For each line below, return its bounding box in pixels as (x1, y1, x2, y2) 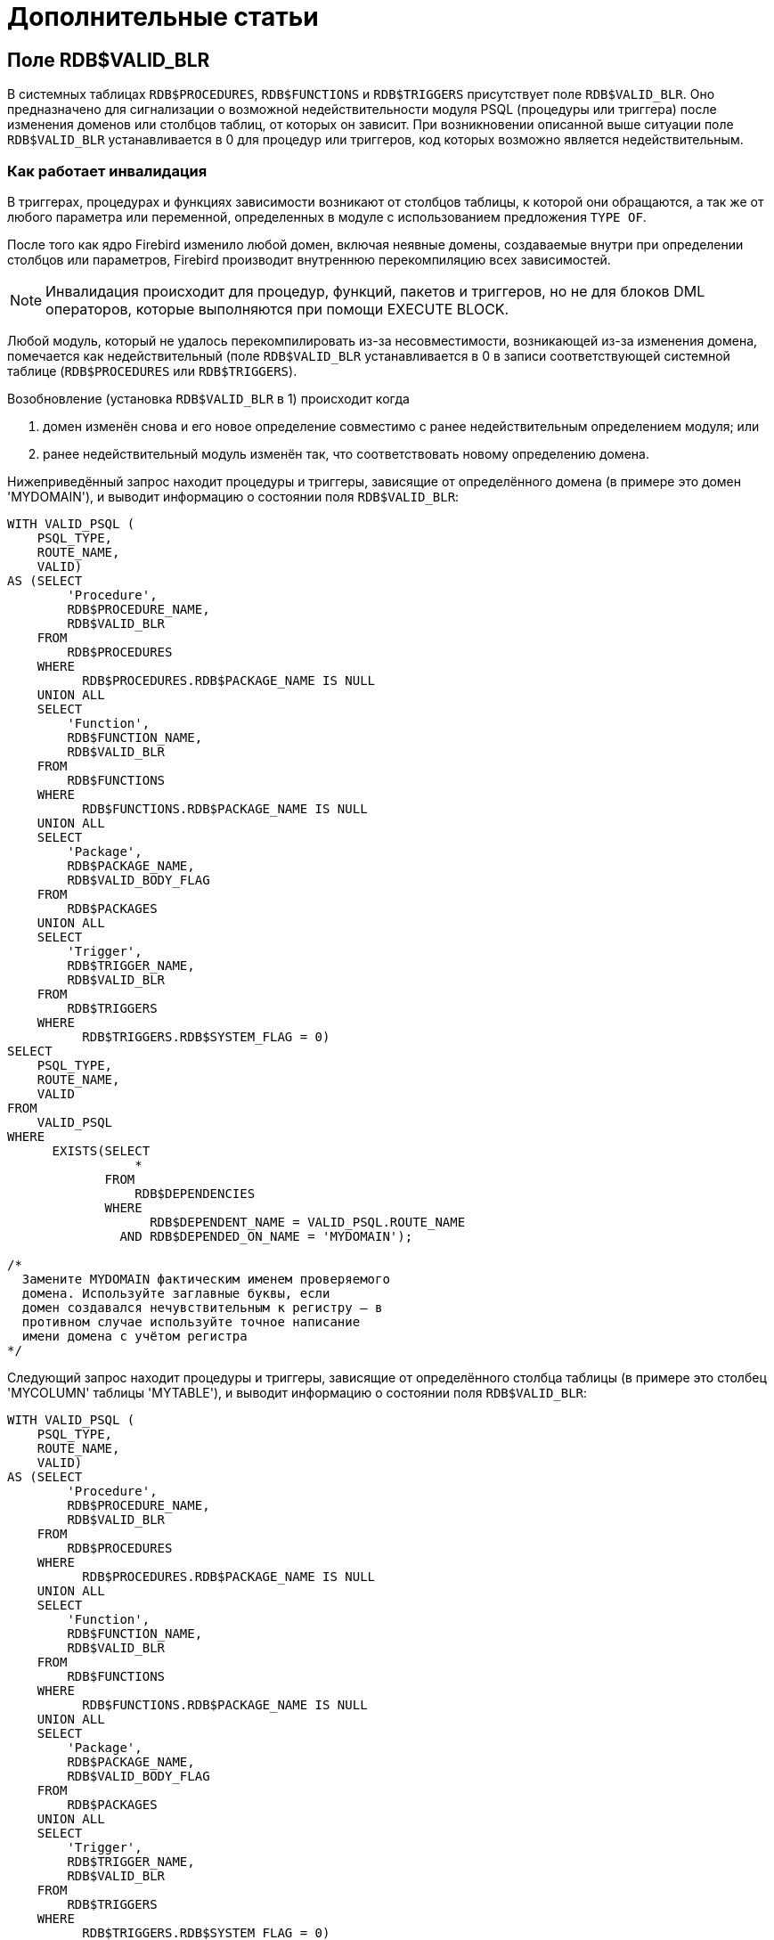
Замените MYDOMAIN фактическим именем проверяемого (21, 1271, 390, 1286)
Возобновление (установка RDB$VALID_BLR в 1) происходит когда (7, 390, 410, 406)
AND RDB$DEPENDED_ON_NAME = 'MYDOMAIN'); (119, 1228, 413, 1243)
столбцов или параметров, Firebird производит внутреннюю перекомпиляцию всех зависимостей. (7, 251, 611, 267)
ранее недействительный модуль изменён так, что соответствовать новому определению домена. (43, 445, 649, 461)
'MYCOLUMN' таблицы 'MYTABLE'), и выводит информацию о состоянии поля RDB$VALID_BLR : (7, 1384, 588, 1400)
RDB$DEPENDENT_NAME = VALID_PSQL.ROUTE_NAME (150, 1214, 466, 1229)
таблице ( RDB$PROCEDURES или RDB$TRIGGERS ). (7, 363, 297, 379)
